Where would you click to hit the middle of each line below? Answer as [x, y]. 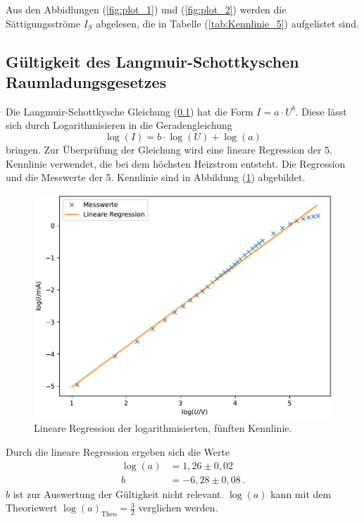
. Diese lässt [321, 111]
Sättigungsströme [43, 23]
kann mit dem [301, 493]
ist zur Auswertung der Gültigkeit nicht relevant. [118, 493]
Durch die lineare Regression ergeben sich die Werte [118, 451]
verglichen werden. [178, 508]
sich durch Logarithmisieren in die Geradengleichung [119, 125]
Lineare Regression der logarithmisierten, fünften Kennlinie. [163, 428]
